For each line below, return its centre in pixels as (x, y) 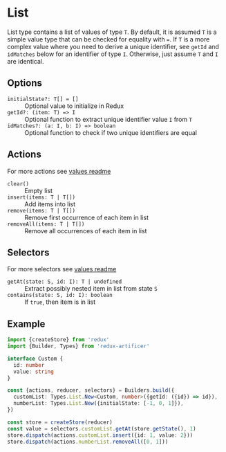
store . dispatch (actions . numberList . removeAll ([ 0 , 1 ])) (88, 442)
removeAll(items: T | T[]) (46, 224)
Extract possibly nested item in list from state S (91, 289)
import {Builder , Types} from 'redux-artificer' (78, 346)
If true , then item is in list (60, 302)
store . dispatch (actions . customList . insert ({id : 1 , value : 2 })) (100, 435)
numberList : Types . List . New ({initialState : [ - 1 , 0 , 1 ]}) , (99, 404)
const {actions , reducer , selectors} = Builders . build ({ (91, 390)
